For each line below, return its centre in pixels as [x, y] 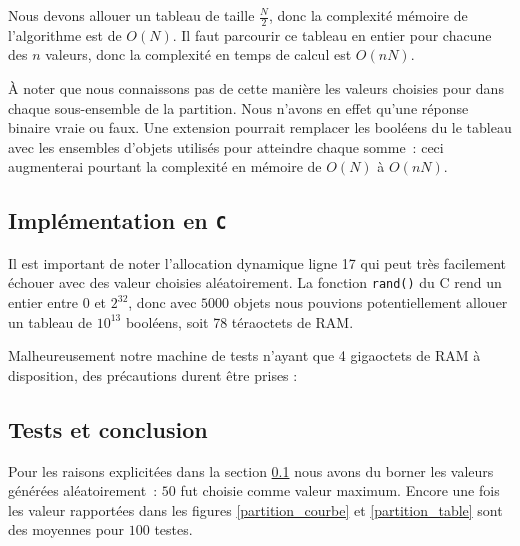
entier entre [43, 302]
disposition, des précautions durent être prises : [153, 374]
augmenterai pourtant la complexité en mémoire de [165, 166]
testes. [173, 529]
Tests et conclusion [108, 428]
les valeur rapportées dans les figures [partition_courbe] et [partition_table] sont [255, 509]
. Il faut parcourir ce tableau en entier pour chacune [332, 34]
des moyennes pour [66, 529]
